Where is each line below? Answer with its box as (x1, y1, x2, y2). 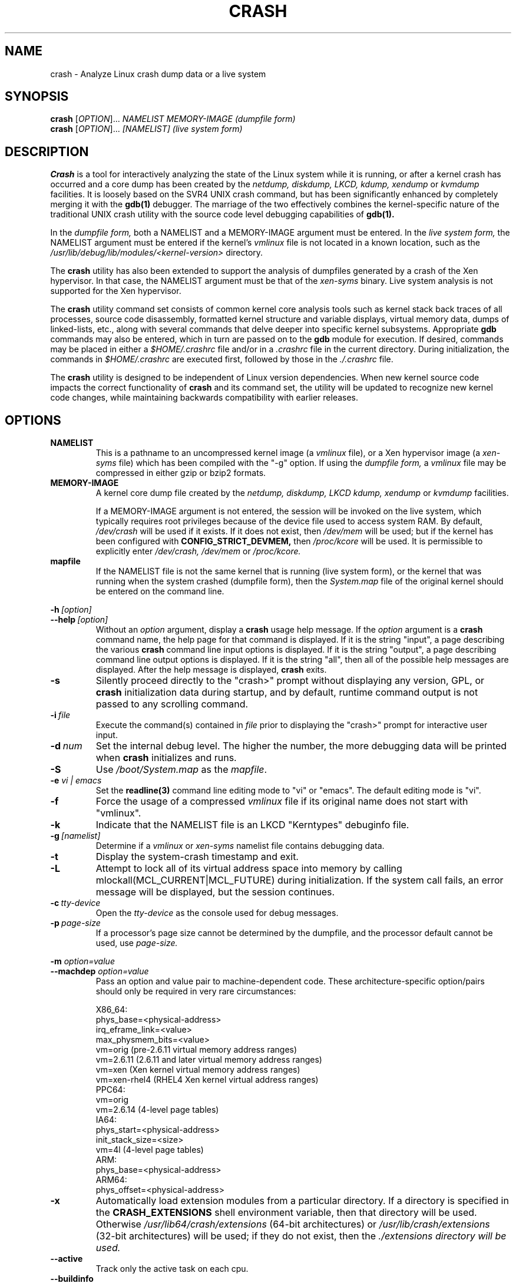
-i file (50, 710, 71, 720)
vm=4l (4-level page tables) (95, 1145, 204, 1155)
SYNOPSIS (5, 89, 69, 104)
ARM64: (95, 1175, 127, 1185)
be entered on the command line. (95, 586, 224, 597)
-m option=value (50, 956, 115, 967)
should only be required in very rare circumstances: (95, 986, 296, 997)
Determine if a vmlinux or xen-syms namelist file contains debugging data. (95, 841, 385, 851)
